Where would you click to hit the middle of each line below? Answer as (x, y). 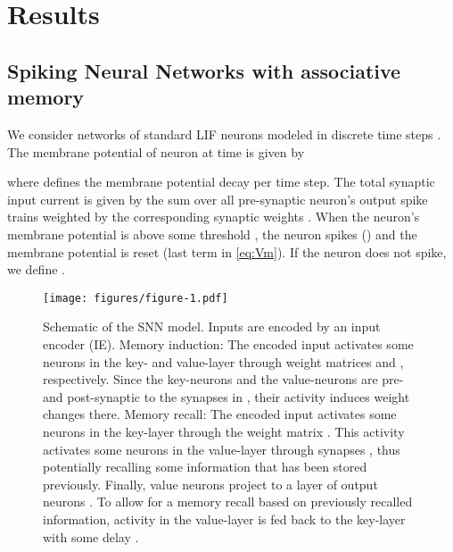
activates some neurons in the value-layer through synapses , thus (222, 449)
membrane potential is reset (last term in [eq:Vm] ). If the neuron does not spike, (227, 251)
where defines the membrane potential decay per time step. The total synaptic (221, 182)
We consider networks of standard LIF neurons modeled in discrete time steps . (224, 134)
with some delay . (91, 536)
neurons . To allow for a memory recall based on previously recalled (228, 502)
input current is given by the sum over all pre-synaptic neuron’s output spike (218, 199)
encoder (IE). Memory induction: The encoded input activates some (228, 343)
